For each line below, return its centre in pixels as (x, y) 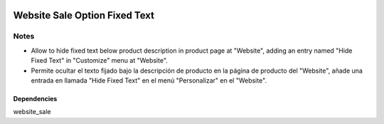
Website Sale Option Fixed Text (84, 15)
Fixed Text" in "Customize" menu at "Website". (100, 61)
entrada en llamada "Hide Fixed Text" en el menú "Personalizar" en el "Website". (149, 80)
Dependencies (35, 98)
